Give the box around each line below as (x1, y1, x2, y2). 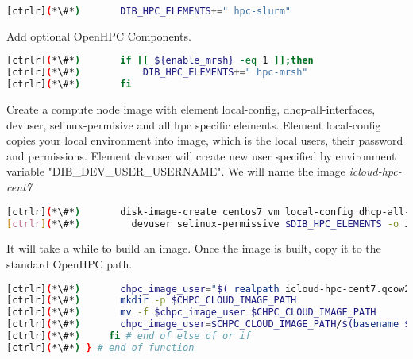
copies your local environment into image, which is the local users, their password (6, 132, 403, 149)
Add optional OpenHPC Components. (6, 27, 191, 44)
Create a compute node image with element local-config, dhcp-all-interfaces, (6, 101, 376, 118)
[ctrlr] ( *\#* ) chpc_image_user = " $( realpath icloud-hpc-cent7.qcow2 (6, 283, 411, 295)
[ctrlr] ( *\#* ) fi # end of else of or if (6, 330, 251, 342)
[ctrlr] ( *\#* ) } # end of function (6, 342, 195, 353)
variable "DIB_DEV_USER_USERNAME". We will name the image (6, 163, 345, 179)
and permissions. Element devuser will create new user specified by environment (6, 147, 396, 164)
